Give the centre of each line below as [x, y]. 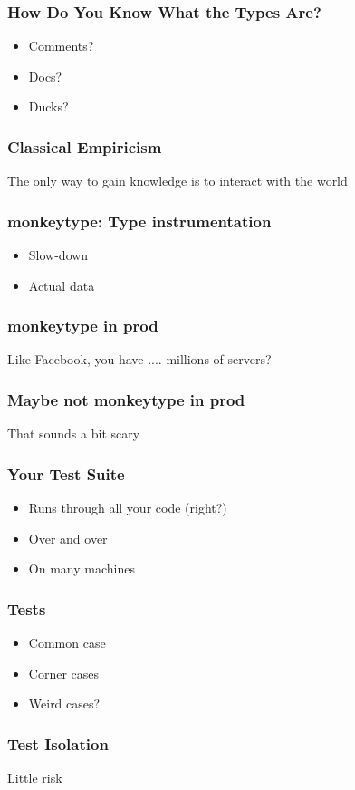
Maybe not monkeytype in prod [126, 399]
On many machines [82, 568]
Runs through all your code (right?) [128, 508]
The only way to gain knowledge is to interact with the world [177, 181]
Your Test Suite [66, 473]
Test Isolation [58, 743]
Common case [67, 643]
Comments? [61, 46]
